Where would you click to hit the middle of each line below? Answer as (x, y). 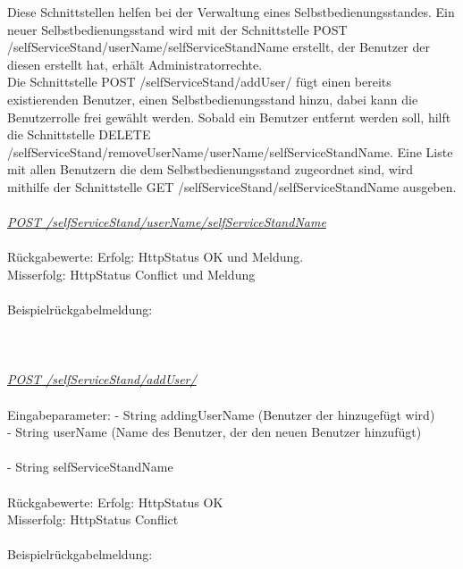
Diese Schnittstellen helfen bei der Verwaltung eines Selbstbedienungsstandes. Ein (231, 12)
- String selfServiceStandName (90, 467)
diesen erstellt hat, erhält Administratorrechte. (135, 64)
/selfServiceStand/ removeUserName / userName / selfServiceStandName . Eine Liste (230, 151)
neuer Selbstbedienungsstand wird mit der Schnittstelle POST (177, 29)
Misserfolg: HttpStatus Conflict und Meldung (131, 274)
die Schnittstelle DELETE (79, 134)
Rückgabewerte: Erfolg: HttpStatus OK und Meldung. (156, 257)
